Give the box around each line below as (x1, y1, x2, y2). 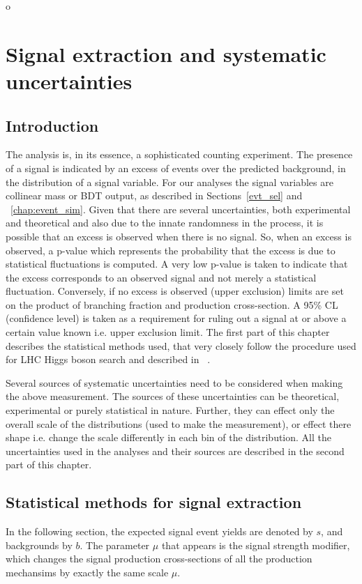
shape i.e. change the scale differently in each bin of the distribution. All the (6, 430, 331, 445)
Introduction (6, 114, 99, 136)
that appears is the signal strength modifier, (161, 537, 350, 552)
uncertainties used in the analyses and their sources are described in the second (6, 443, 345, 458)
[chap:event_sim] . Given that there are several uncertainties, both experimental (10, 201, 351, 216)
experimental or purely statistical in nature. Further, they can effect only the (6, 403, 335, 417)
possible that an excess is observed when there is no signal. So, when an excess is (6, 229, 352, 243)
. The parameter (80, 537, 150, 552)
